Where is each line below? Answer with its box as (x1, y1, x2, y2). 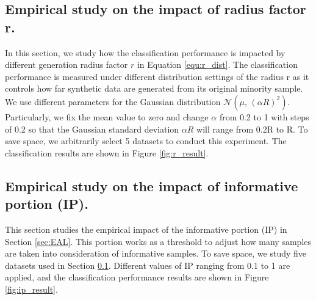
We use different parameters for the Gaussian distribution (5, 95, 221, 108)
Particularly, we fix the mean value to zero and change (5, 110, 209, 123)
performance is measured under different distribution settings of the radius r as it (5, 70, 309, 82)
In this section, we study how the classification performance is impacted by (5, 46, 285, 59)
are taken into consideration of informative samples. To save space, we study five (5, 247, 307, 260)
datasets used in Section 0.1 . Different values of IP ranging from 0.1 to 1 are (5, 258, 290, 271)
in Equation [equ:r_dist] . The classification (137, 58, 298, 71)
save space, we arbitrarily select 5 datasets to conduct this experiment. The (5, 134, 287, 147)
